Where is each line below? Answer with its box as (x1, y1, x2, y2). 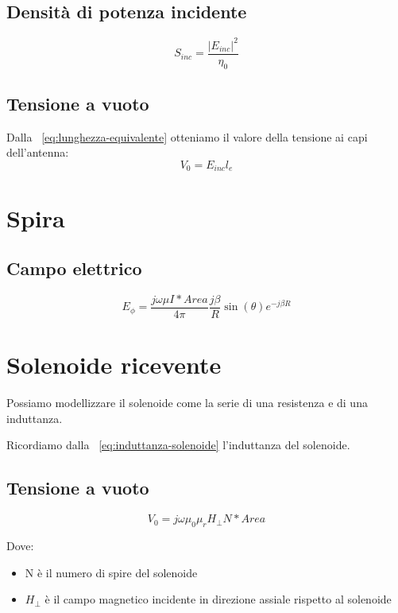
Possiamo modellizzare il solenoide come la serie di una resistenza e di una (6, 394, 368, 411)
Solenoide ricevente (6, 348, 222, 381)
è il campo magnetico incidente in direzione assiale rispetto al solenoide (44, 591, 392, 607)
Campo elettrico (6, 256, 142, 281)
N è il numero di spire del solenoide (25, 564, 198, 580)
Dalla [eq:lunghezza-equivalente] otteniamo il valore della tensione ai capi (6, 128, 368, 145)
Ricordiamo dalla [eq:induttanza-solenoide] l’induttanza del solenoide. (6, 436, 350, 453)
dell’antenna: (6, 144, 69, 161)
